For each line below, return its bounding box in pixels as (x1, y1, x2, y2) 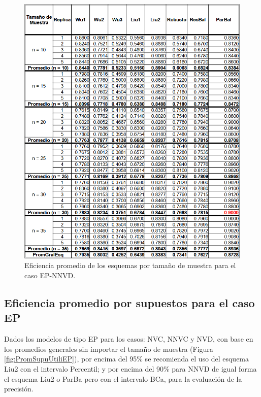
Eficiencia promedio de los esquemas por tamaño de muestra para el (24, 260, 236, 271)
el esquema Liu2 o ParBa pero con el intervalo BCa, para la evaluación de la (4, 373, 242, 384)
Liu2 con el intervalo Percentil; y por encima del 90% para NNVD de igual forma (4, 363, 257, 374)
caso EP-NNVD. (24, 270, 76, 281)
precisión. (4, 383, 34, 394)
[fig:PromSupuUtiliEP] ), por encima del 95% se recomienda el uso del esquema (4, 353, 249, 364)
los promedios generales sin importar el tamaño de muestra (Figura (4, 343, 213, 354)
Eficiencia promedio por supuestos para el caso (4, 295, 255, 311)
